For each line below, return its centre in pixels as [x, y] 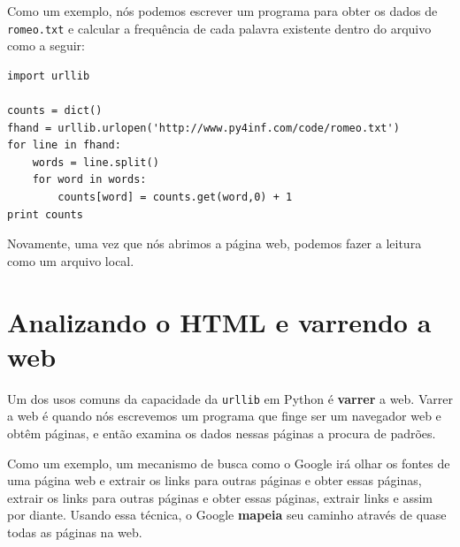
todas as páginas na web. [75, 532]
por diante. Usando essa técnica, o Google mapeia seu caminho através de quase [227, 515]
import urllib [49, 76]
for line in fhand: [64, 145]
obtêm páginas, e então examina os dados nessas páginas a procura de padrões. [222, 433]
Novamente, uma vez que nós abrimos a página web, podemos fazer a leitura [215, 243]
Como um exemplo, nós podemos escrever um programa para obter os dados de [222, 11]
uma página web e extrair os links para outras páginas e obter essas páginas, [215, 480]
